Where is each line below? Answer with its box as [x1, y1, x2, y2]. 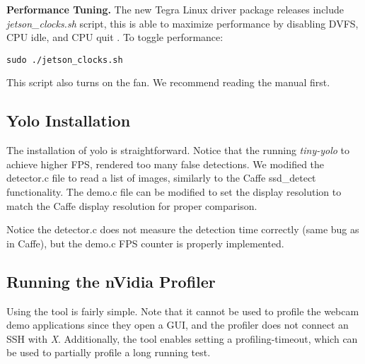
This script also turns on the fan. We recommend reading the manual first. [6, 75, 330, 90]
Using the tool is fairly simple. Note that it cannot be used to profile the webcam [6, 303, 359, 318]
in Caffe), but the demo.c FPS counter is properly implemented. [6, 235, 284, 250]
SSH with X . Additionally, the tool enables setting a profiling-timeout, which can [6, 331, 358, 346]
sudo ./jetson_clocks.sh [6, 54, 123, 65]
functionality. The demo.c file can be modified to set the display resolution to [6, 184, 342, 199]
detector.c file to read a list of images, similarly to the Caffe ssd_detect [6, 170, 316, 185]
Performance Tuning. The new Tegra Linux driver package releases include [6, 2, 344, 16]
